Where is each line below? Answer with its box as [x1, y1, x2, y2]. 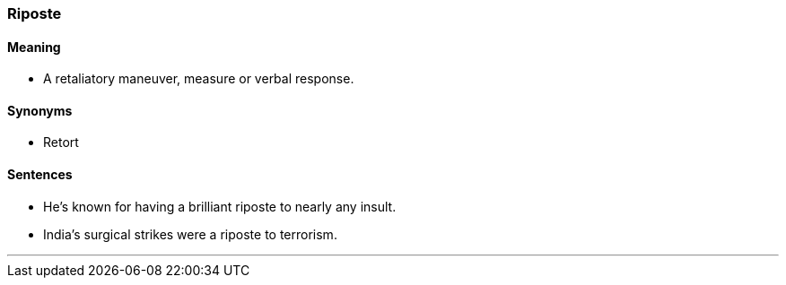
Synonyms [7, 102, 73, 118]
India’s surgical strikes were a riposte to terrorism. [43, 226, 337, 242]
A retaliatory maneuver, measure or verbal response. [43, 71, 354, 87]
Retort [43, 134, 79, 151]
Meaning [7, 39, 61, 55]
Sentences [7, 167, 73, 183]
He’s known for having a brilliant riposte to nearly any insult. [43, 198, 397, 214]
